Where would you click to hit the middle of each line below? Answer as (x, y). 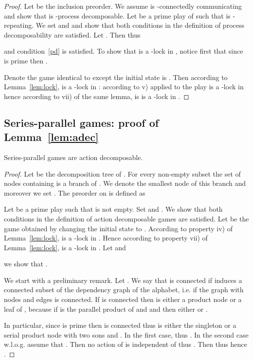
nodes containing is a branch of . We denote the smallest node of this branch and (125, 183)
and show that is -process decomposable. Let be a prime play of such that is (117, 15)
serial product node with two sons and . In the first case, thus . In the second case (126, 334)
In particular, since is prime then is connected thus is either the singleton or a (120, 325)
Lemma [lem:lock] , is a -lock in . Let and (65, 247)
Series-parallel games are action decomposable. (73, 157)
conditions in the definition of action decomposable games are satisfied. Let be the (126, 218)
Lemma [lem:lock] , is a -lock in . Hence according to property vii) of (106, 238)
